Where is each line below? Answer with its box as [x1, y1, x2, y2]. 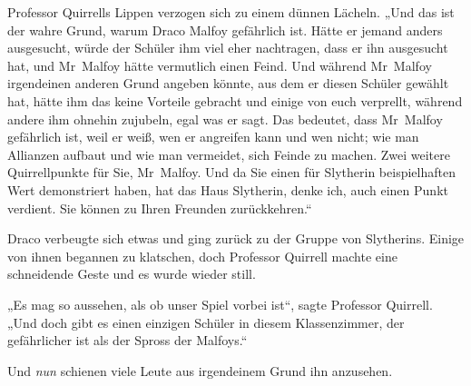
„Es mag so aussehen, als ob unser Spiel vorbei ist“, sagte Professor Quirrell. [7, 294, 433, 313]
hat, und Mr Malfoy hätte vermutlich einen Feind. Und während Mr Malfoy [7, 55, 432, 74]
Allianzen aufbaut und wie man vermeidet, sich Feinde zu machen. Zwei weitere [7, 144, 450, 163]
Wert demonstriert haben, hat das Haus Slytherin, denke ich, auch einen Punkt [7, 180, 448, 199]
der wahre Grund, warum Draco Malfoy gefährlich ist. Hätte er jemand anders [7, 20, 443, 39]
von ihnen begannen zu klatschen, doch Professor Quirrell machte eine [7, 246, 397, 265]
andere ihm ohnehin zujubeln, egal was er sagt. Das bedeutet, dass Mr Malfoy [7, 109, 443, 128]
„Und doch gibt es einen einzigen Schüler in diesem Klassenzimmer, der [7, 312, 405, 332]
